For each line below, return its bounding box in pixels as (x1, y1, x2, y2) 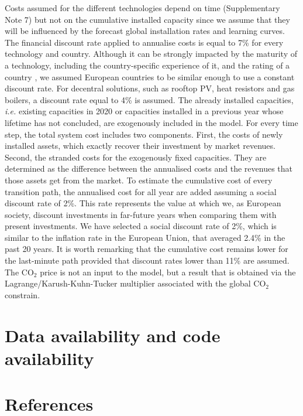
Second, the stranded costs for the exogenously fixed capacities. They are (5, 151, 267, 163)
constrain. (5, 288, 40, 301)
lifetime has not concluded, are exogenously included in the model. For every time (5, 116, 298, 128)
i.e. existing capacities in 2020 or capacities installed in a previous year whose (5, 105, 284, 117)
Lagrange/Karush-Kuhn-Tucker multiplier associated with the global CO (5, 277, 266, 289)
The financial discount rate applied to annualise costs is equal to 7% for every (5, 36, 284, 48)
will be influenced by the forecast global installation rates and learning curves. (5, 25, 285, 37)
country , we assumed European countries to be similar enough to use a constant (5, 70, 295, 83)
